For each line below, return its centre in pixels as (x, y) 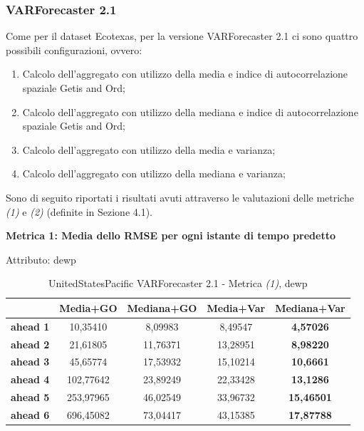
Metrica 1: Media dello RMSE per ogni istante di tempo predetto (171, 235)
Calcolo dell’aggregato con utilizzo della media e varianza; (149, 149)
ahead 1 (30, 326)
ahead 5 (30, 397)
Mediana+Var (310, 307)
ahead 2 (30, 344)
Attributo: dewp (41, 259)
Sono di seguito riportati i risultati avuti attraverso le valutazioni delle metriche (180, 197)
